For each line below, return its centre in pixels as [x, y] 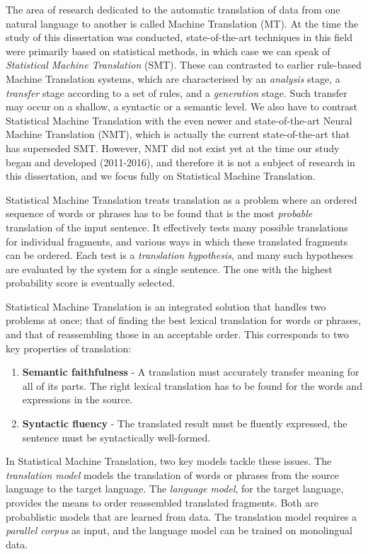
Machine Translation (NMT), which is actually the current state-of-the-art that [178, 134]
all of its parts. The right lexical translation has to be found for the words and [192, 385]
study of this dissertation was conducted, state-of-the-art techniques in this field [179, 37]
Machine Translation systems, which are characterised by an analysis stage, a [173, 78]
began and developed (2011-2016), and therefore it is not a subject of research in [180, 162]
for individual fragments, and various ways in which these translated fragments [177, 241]
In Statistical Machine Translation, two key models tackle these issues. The [169, 461]
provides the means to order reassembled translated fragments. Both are [162, 502]
